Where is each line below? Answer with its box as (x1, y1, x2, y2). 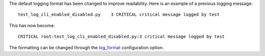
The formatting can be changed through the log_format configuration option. (9, 44, 164, 50)
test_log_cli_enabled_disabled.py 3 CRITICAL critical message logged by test (18, 12, 220, 17)
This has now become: (9, 22, 55, 28)
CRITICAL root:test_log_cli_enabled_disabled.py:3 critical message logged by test (18, 34, 225, 40)
